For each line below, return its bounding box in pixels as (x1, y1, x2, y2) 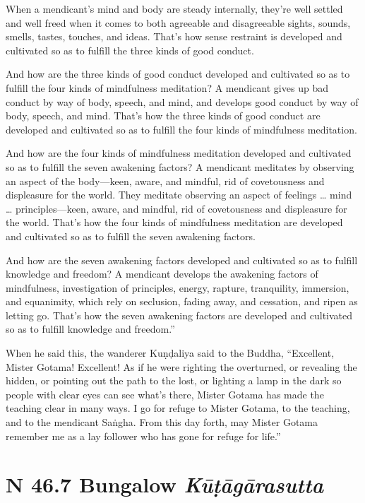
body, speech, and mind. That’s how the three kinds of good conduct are (6, 108, 321, 123)
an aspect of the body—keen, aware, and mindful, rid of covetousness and (6, 173, 325, 188)
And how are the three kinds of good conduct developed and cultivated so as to (6, 66, 350, 81)
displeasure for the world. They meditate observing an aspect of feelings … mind (6, 187, 352, 202)
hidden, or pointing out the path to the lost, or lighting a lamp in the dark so (6, 373, 342, 388)
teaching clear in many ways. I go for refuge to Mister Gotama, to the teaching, (6, 401, 350, 415)
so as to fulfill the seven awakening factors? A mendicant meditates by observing (6, 159, 354, 174)
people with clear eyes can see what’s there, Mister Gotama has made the (6, 386, 324, 401)
